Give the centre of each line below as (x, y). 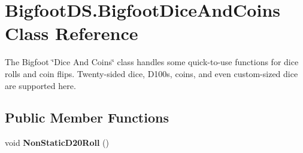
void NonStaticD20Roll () (57, 143)
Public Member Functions (87, 117)
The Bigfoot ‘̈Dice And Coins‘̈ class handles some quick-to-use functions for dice (152, 62)
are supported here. (40, 85)
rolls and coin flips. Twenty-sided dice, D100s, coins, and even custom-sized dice (151, 73)
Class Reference (72, 33)
